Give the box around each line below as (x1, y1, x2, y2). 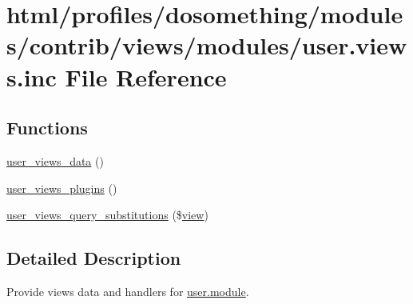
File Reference (65, 60, 227, 93)
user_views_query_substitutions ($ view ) (6, 206, 208, 223)
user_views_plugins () (6, 179, 117, 196)
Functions (6, 115, 88, 140)
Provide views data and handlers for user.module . (6, 282, 249, 299)
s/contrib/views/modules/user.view (6, 29, 407, 62)
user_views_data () (6, 152, 104, 169)
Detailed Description (6, 246, 181, 270)
